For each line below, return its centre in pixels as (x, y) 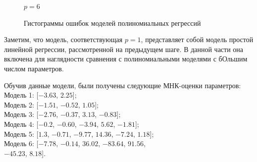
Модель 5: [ (21, 134)
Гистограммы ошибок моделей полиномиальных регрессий (112, 23)
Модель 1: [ (21, 95)
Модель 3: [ (21, 114)
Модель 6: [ (21, 143)
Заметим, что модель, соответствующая (63, 39)
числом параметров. (34, 68)
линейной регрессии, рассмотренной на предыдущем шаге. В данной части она (124, 49)
